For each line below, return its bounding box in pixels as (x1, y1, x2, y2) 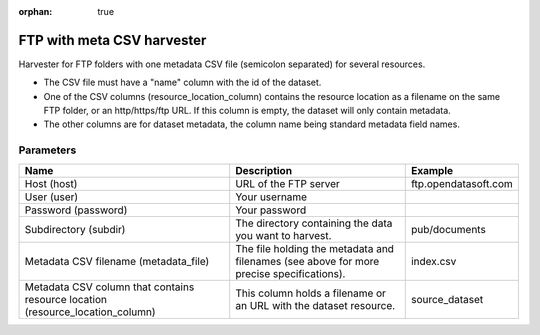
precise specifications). (235, 266, 346, 280)
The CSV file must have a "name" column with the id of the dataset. (43, 76, 322, 89)
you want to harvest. (235, 228, 332, 242)
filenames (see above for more (235, 254, 380, 268)
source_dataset (410, 292, 484, 306)
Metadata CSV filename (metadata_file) (24, 254, 210, 268)
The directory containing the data (235, 216, 393, 230)
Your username (235, 190, 308, 204)
